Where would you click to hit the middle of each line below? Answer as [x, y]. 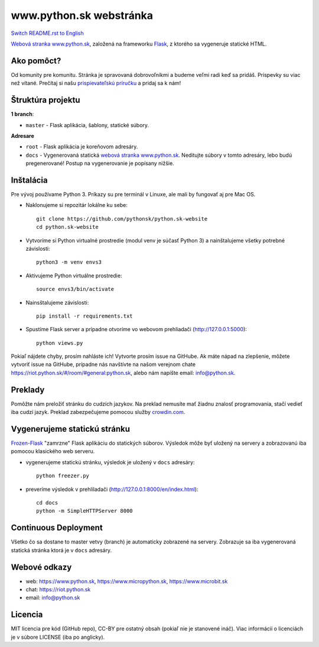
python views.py [60, 343]
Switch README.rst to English [47, 33]
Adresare [23, 135]
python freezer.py [63, 476]
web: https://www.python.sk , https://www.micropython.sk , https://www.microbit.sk [127, 581]
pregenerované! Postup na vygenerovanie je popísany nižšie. [100, 163]
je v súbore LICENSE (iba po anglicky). [58, 637]
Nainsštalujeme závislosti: [57, 302]
